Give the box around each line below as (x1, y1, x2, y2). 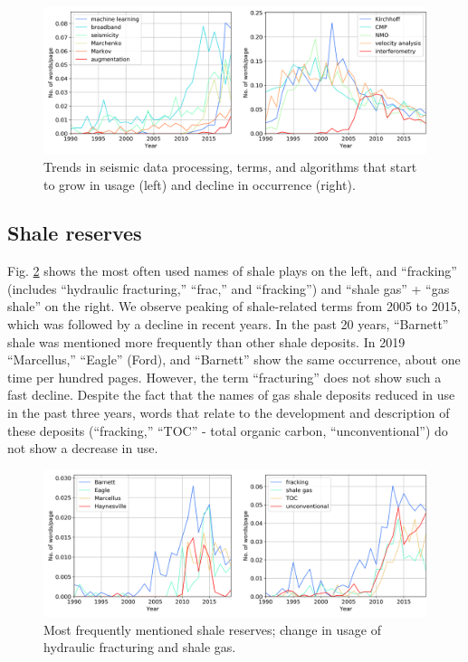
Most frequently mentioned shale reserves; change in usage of (43, 619, 382, 638)
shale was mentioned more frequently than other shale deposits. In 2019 (7, 332, 406, 351)
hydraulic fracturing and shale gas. (43, 638, 236, 657)
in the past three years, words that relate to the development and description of (7, 403, 450, 422)
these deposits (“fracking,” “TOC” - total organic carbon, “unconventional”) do (7, 421, 448, 440)
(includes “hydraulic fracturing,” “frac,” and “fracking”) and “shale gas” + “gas (7, 279, 450, 298)
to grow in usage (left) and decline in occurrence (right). (43, 175, 356, 194)
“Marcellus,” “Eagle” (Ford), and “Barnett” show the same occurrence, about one (7, 350, 461, 369)
